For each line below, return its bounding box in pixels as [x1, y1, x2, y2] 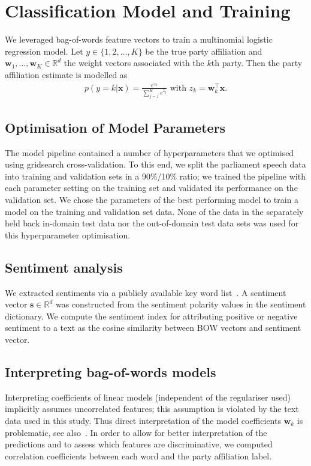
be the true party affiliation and [145, 44, 262, 57]
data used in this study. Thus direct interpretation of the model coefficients [5, 414, 281, 426]
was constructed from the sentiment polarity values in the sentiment [55, 298, 306, 310]
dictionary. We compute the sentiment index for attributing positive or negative [5, 309, 298, 322]
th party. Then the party [211, 56, 303, 69]
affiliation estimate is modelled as [5, 68, 128, 80]
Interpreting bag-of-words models [5, 362, 216, 381]
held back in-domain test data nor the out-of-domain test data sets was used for [5, 217, 299, 229]
